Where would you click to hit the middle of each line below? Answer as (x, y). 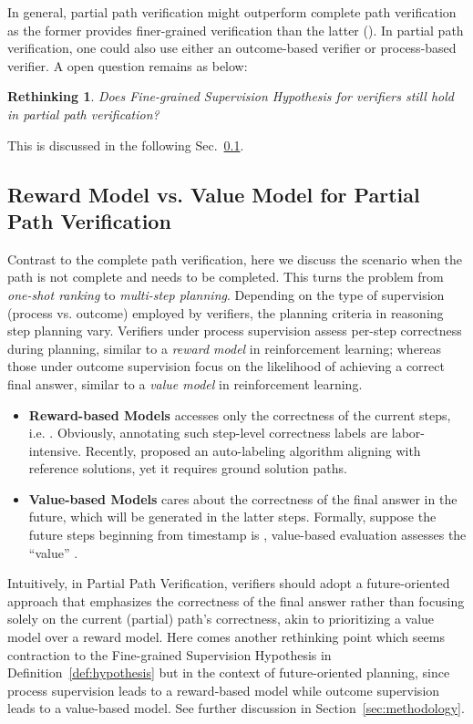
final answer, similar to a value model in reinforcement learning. (185, 383)
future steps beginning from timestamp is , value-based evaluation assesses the (247, 535)
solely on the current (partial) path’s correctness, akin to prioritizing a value (221, 619)
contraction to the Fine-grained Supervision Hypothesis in (170, 654)
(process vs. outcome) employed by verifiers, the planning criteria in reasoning (226, 312)
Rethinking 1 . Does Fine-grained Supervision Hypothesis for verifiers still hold (231, 96)
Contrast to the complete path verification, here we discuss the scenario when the (235, 259)
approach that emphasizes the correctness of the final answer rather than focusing (236, 600)
